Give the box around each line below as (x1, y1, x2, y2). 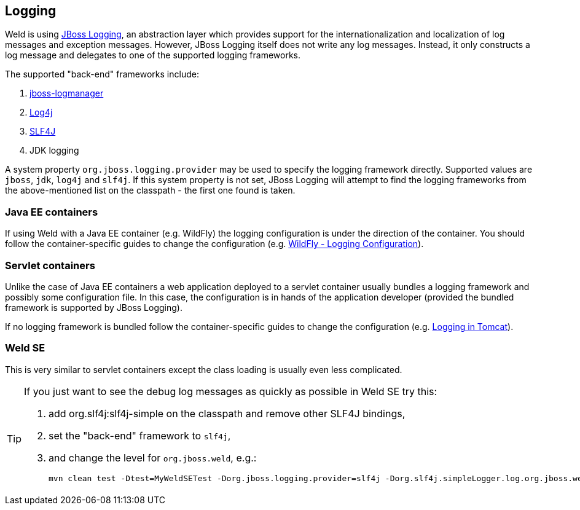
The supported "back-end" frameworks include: (5, 69, 199, 80)
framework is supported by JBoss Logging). (5, 302, 182, 313)
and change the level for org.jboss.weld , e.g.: (49, 451, 257, 464)
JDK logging (29, 145, 79, 156)
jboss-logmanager (29, 88, 104, 99)
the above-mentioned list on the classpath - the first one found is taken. (5, 185, 296, 196)
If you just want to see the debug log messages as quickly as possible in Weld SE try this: (24, 385, 437, 398)
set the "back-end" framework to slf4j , (49, 429, 231, 442)
